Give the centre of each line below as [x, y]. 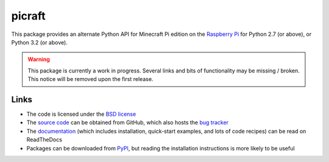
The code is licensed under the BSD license [81, 114]
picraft [28, 16]
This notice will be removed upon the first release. [90, 79]
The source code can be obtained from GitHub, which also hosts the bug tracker [127, 122]
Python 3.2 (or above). [40, 42]
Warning [39, 59]
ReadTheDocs [44, 139]
